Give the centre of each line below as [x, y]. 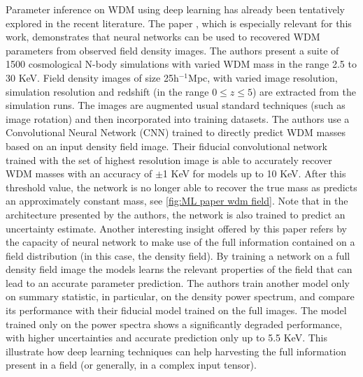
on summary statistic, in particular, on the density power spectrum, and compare [180, 296]
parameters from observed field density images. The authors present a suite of [172, 50]
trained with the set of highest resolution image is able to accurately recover [169, 160]
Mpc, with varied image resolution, [263, 77]
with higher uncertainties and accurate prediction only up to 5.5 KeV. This [167, 338]
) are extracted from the [304, 91]
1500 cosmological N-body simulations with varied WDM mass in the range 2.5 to [181, 64]
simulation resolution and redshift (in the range [107, 91]
